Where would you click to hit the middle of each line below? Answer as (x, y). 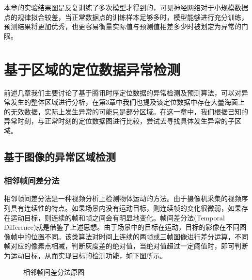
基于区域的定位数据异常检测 (92, 69)
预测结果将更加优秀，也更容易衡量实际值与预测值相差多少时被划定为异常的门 (126, 26)
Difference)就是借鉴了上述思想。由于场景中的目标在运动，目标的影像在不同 (122, 227)
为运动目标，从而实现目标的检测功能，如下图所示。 (85, 256)
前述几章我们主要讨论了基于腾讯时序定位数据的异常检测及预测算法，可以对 (123, 92)
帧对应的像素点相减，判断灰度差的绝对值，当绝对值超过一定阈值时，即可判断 (126, 246)
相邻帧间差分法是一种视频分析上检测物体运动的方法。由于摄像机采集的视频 (123, 198)
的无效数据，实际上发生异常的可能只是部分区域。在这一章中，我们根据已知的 (126, 111)
